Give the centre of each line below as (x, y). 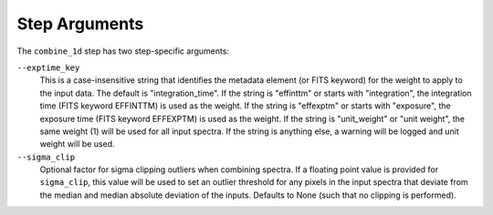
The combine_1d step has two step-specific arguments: (123, 51)
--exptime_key (48, 67)
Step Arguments (80, 24)
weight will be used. (77, 144)
